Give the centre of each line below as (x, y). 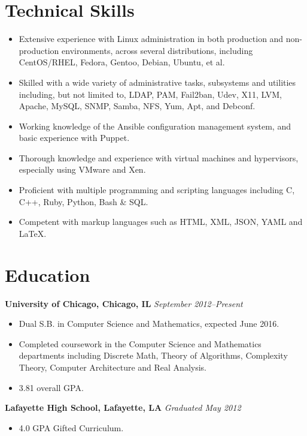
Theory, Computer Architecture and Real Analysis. (113, 367)
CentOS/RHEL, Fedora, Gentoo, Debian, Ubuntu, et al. (122, 62)
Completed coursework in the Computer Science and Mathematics (140, 343)
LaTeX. (33, 233)
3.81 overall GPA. (51, 387)
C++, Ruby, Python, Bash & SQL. (83, 201)
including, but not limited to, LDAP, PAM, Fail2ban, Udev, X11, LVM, (150, 94)
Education (48, 274)
